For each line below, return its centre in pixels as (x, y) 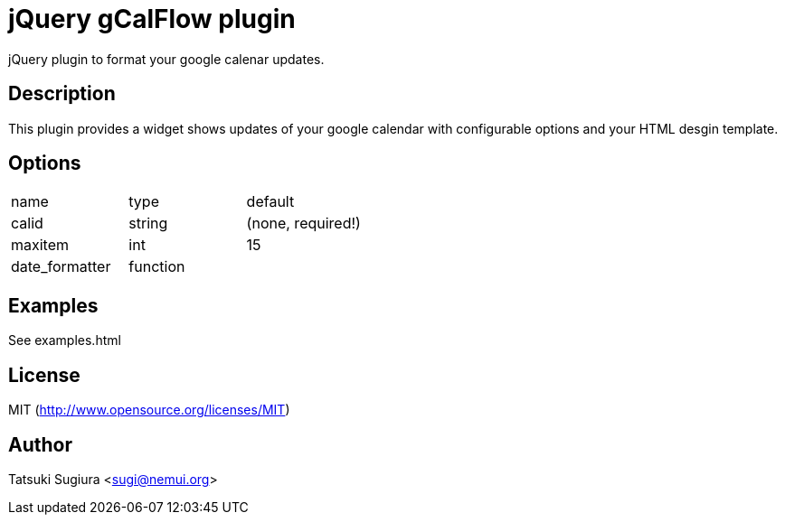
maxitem (40, 245)
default (270, 202)
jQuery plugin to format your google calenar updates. (166, 59)
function (157, 267)
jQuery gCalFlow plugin (152, 19)
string (148, 224)
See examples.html (65, 340)
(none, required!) (303, 224)
